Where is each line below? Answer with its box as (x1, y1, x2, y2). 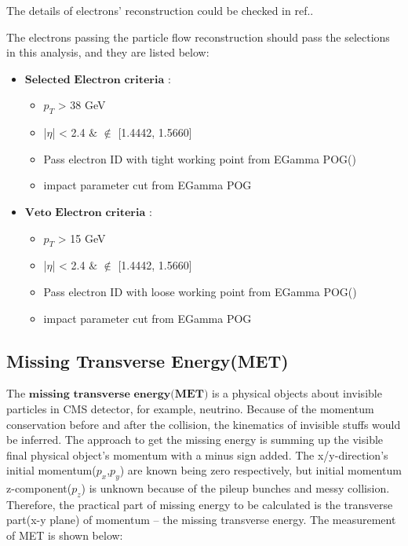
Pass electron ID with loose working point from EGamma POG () (43, 283, 357, 299)
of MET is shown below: (6, 527, 123, 544)
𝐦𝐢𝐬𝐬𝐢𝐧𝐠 (28, 389, 70, 401)
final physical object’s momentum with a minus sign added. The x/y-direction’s (6, 446, 388, 463)
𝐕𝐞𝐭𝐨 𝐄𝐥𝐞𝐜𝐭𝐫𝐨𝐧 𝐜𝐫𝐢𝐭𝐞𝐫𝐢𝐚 (24, 207, 146, 218)
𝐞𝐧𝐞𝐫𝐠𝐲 (133, 389, 171, 401)
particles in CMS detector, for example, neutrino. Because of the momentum (6, 400, 374, 416)
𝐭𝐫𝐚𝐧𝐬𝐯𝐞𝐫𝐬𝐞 (73, 389, 130, 401)
